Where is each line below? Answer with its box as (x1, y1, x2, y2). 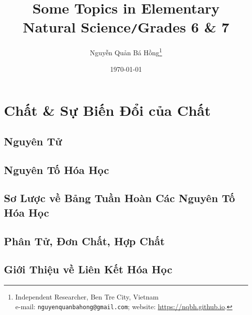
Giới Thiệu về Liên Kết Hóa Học (4, 262, 173, 277)
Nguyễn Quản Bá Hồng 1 (90, 46, 162, 58)
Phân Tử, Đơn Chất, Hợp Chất (4, 233, 165, 248)
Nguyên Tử (4, 133, 62, 148)
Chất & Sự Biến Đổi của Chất (4, 100, 211, 120)
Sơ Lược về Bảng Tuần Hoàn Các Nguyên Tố (4, 190, 235, 205)
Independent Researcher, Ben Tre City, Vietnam (15, 292, 159, 302)
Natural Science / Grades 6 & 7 (22, 17, 230, 37)
